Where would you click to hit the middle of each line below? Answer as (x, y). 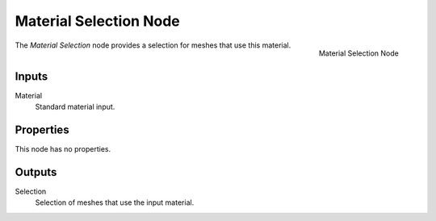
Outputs (36, 172)
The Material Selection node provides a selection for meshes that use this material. (153, 45)
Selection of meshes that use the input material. (115, 202)
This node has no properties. (63, 148)
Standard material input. (75, 107)
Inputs (31, 76)
